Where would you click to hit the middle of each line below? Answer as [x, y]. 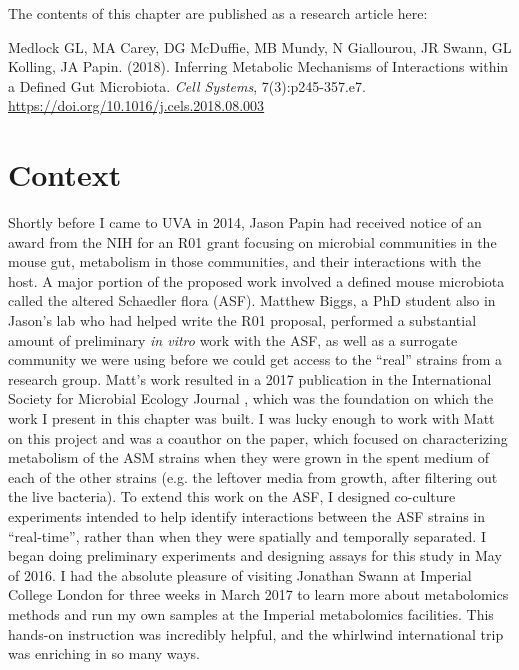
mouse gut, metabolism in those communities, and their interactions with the [244, 261]
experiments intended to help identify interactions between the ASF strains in [247, 516]
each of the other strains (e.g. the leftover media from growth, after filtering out [253, 476]
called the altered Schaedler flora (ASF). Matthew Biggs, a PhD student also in [252, 300]
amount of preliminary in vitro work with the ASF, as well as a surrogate [233, 339]
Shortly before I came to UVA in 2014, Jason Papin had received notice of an [245, 222]
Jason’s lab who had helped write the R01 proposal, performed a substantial [242, 320]
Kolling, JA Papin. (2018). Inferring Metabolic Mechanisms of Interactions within [258, 66]
